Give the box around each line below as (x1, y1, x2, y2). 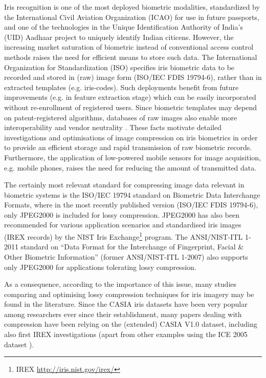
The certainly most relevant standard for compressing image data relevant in (4, 179, 245, 190)
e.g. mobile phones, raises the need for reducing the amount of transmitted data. (4, 162, 257, 173)
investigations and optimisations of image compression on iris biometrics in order (4, 132, 258, 142)
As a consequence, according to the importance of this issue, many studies (4, 279, 237, 289)
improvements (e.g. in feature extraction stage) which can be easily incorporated (4, 92, 256, 102)
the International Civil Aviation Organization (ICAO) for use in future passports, (4, 11, 259, 22)
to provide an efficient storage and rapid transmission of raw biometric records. (4, 142, 252, 153)
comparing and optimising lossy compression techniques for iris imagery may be (4, 288, 254, 299)
